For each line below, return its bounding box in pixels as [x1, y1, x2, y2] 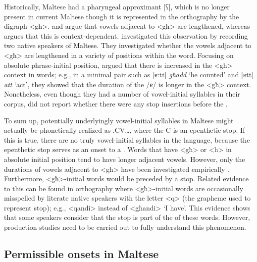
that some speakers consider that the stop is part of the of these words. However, [4, 212, 250, 222]
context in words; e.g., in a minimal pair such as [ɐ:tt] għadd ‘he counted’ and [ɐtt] [4, 69, 254, 80]
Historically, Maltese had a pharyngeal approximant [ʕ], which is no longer [4, 1, 230, 11]
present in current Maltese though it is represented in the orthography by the [4, 11, 239, 21]
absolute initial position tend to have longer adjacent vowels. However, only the [4, 154, 245, 164]
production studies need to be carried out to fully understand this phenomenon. [4, 222, 246, 232]
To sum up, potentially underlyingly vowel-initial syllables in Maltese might [4, 115, 234, 125]
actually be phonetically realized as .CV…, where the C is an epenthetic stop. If [4, 125, 245, 135]
